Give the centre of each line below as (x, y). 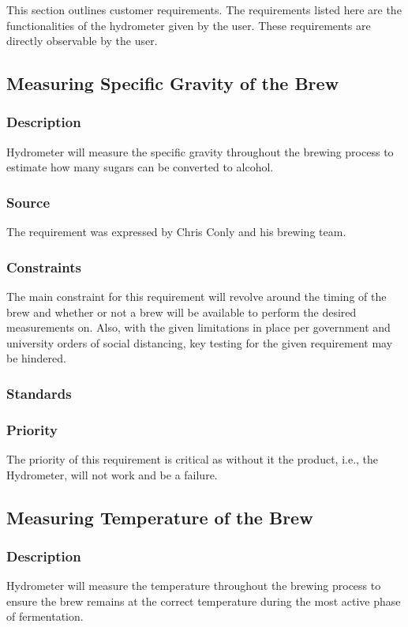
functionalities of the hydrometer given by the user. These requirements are (189, 25)
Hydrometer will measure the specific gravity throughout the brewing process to (200, 151)
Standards (39, 393)
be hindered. (36, 358)
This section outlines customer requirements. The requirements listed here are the (204, 9)
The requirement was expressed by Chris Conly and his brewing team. (176, 232)
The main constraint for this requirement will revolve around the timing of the (197, 296)
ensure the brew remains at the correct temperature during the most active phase (204, 601)
